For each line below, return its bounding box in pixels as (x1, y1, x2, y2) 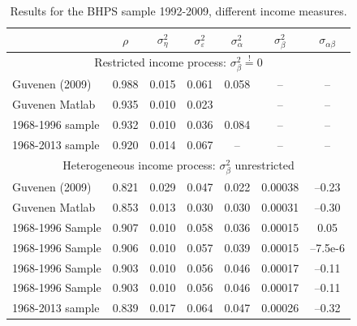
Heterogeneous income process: (62, 156, 216, 173)
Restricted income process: (94, 54, 226, 70)
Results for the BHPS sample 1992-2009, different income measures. (10, 2, 347, 19)
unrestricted (234, 156, 295, 173)
